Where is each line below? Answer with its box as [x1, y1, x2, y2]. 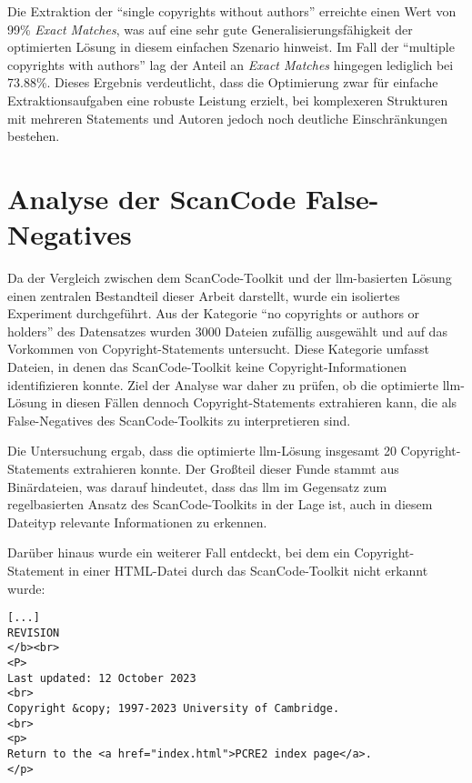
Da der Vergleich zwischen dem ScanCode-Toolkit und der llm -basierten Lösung [7, 268, 452, 287]
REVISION [7, 626, 60, 639]
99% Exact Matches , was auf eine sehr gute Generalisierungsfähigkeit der [7, 19, 413, 38]
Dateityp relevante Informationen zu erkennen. [7, 512, 267, 531]
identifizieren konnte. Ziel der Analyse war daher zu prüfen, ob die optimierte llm [7, 375, 461, 394]
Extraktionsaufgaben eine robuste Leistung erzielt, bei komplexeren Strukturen [7, 90, 448, 109]
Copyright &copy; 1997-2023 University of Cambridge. [7, 702, 340, 716]
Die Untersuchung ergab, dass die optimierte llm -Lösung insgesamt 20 [7, 441, 397, 460]
